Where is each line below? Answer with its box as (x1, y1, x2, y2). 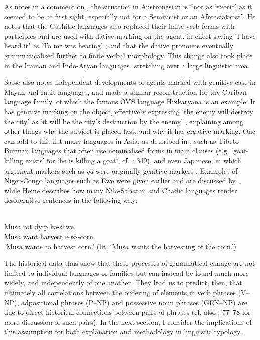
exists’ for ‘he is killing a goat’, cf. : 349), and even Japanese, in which (25, 155, 241, 165)
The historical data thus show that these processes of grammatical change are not (4, 258, 255, 268)
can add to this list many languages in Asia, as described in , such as (4, 135, 216, 146)
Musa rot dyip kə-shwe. (4, 221, 76, 232)
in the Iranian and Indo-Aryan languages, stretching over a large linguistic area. (4, 60, 250, 70)
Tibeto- (218, 135, 241, 146)
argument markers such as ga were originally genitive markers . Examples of (4, 165, 238, 176)
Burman (4, 145, 29, 156)
